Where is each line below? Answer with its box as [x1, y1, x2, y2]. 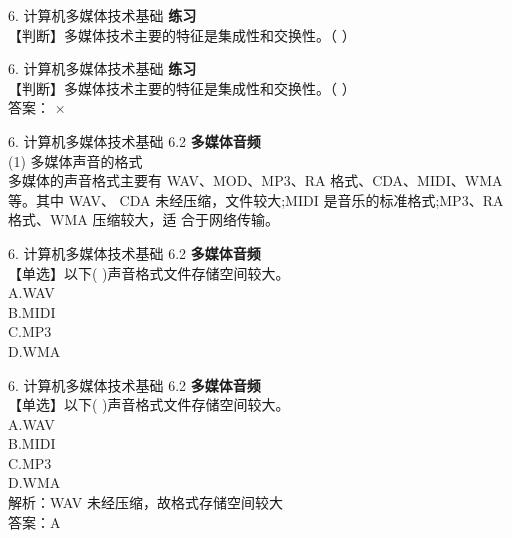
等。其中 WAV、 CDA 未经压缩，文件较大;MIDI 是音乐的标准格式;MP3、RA [8, 189, 504, 210]
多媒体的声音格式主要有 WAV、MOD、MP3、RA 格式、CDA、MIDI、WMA [8, 170, 503, 191]
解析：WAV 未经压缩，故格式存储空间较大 [8, 492, 283, 513]
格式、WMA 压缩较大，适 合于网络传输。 [8, 209, 280, 230]
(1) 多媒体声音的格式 [8, 150, 143, 171]
